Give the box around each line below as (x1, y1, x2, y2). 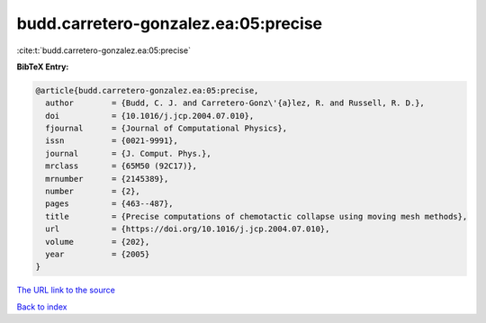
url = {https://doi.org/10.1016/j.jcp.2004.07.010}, (45, 224, 330, 234)
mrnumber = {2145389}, (45, 174, 169, 184)
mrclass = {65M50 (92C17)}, (45, 161, 198, 171)
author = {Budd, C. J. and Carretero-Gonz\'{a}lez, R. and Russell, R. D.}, (45, 98, 425, 108)
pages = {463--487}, (45, 199, 175, 209)
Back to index (16, 301, 67, 312)
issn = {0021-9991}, (45, 136, 179, 146)
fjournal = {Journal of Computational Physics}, (45, 123, 288, 134)
